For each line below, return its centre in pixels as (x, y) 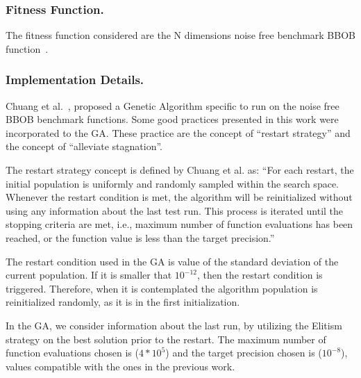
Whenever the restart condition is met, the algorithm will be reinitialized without (179, 197)
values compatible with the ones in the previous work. (120, 366)
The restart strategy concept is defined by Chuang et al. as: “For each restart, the (180, 170)
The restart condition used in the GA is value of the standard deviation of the (172, 261)
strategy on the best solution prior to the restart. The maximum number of (166, 339)
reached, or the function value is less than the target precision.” (140, 237)
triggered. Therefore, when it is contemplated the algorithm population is (162, 288)
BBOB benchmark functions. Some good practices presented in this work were (172, 119)
